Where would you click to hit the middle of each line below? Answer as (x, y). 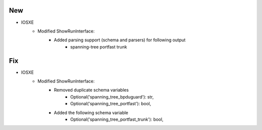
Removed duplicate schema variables (91, 90)
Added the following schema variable (91, 113)
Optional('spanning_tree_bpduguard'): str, (112, 97)
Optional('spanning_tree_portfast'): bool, (111, 104)
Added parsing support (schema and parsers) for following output (120, 40)
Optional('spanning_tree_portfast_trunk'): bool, (117, 119)
